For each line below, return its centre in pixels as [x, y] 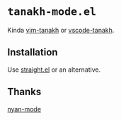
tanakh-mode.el [52, 12]
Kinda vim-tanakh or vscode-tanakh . [61, 30]
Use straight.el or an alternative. [54, 70]
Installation [33, 52]
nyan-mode [24, 109]
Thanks [24, 92]
